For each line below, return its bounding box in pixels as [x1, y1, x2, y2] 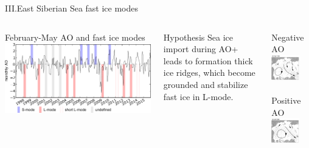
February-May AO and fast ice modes [5, 30, 145, 43]
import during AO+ [163, 42, 238, 55]
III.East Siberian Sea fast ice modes [5, 2, 139, 14]
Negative [271, 30, 304, 43]
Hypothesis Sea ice [163, 30, 233, 43]
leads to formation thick [163, 54, 253, 67]
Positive [271, 93, 301, 106]
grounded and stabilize [163, 78, 248, 90]
